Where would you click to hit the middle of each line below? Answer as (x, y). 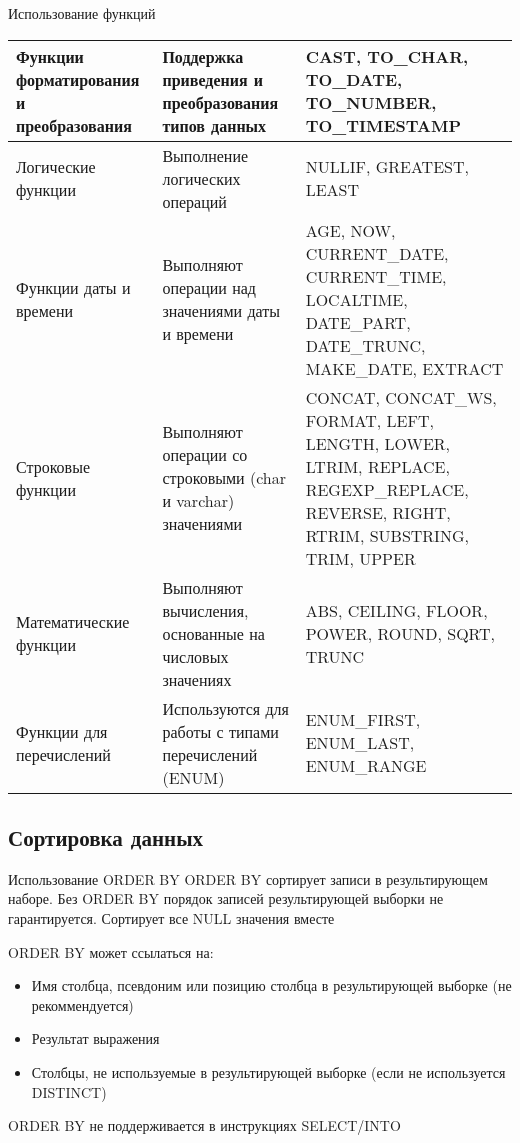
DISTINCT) (69, 1091)
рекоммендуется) (82, 1004)
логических (201, 178)
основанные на (213, 633)
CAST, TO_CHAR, (387, 56)
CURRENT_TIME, (376, 276)
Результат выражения (95, 1038)
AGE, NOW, (350, 230)
